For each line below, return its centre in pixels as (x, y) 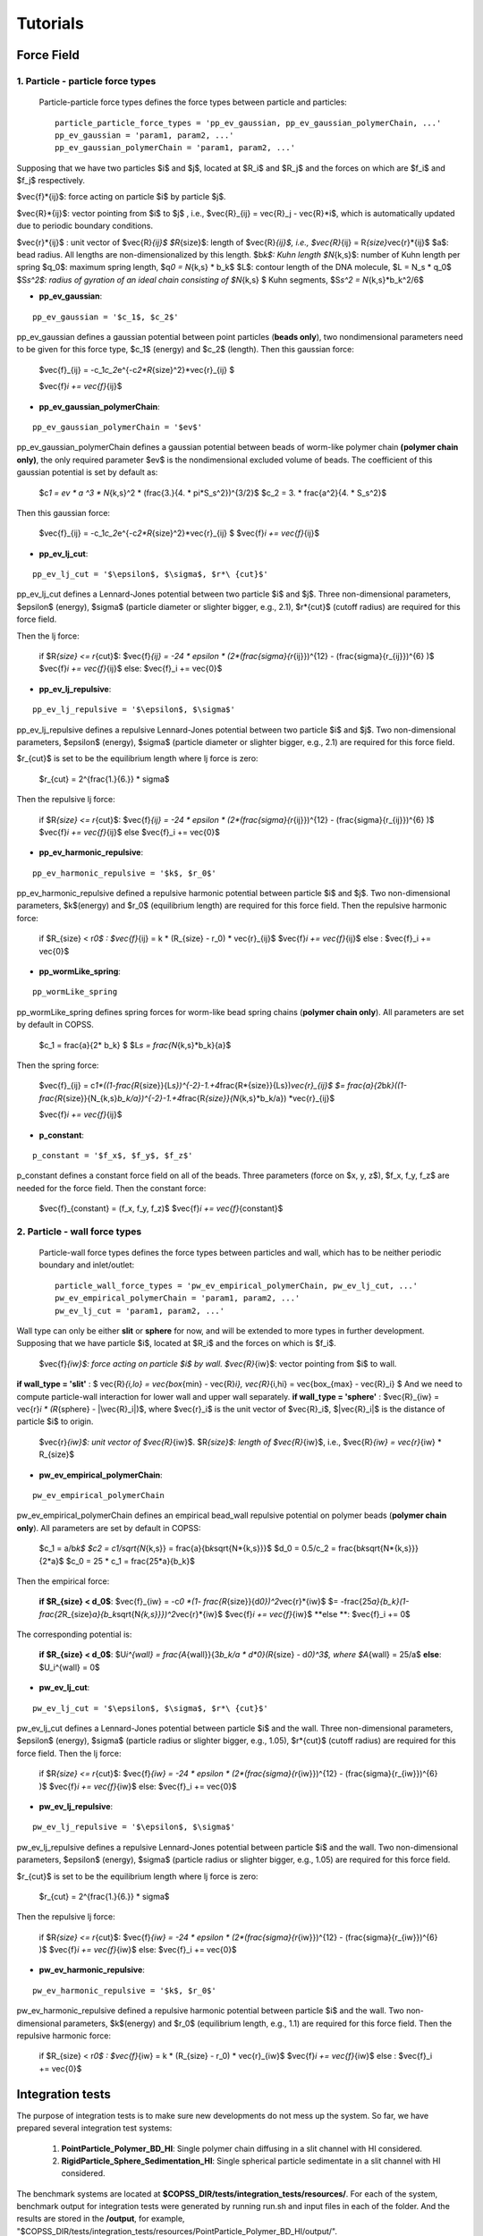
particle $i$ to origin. (55, 1421)
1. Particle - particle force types (86, 80)
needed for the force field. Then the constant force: (111, 1188)
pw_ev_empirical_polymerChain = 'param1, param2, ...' (178, 1298)
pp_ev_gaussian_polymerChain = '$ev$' (118, 427)
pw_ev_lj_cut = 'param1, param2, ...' (140, 1311)
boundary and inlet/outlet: (87, 1265)
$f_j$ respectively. (51, 181)
